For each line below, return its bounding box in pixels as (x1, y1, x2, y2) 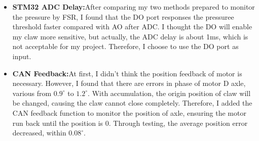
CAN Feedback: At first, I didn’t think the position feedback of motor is (12, 68, 242, 78)
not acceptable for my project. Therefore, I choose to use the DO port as (12, 41, 239, 52)
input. (12, 51, 31, 61)
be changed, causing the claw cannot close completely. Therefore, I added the (12, 98, 252, 108)
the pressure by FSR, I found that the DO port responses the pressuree (12, 11, 234, 22)
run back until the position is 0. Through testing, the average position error (12, 117, 248, 128)
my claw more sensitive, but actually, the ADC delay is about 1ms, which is (12, 31, 248, 41)
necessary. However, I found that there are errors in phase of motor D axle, (12, 78, 246, 88)
